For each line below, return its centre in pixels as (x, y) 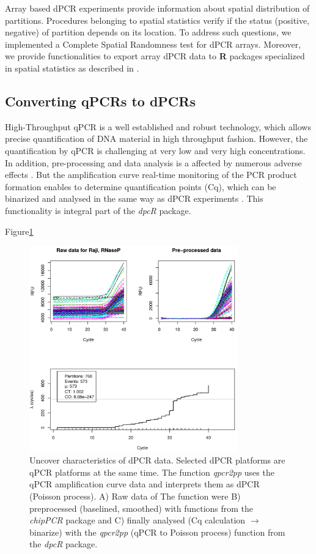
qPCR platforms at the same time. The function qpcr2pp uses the (152, 472)
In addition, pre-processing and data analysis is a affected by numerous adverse (153, 162)
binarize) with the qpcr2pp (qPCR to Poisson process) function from (157, 532)
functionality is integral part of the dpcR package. (98, 210)
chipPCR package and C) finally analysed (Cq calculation (138, 520)
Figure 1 (19, 231)
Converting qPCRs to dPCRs (100, 101)
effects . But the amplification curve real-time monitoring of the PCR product (151, 175)
